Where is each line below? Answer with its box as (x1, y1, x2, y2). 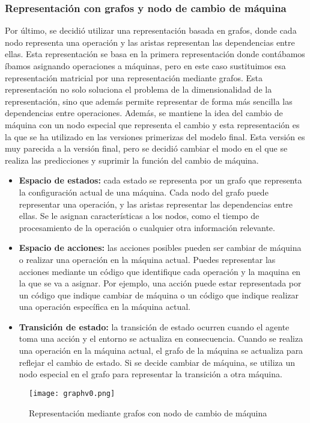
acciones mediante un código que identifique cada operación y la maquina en (19, 265, 301, 277)
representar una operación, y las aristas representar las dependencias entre (19, 197, 293, 210)
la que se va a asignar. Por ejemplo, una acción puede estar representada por (19, 277, 302, 289)
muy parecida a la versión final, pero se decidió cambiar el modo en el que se (5, 142, 288, 155)
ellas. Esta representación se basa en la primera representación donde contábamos (5, 48, 305, 60)
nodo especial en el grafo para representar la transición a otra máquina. (19, 368, 282, 380)
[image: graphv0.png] (29, 389, 115, 398)
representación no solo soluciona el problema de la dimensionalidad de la (5, 83, 272, 96)
